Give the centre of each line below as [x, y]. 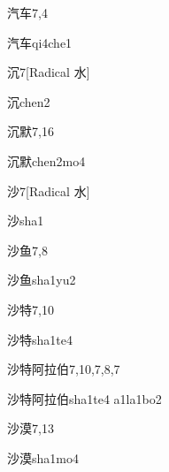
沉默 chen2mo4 [46, 160]
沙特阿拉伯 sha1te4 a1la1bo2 [84, 398]
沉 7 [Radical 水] [49, 72]
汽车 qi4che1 [40, 42]
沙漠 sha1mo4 [43, 457]
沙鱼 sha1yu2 [42, 280]
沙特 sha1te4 [40, 339]
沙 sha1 [26, 221]
